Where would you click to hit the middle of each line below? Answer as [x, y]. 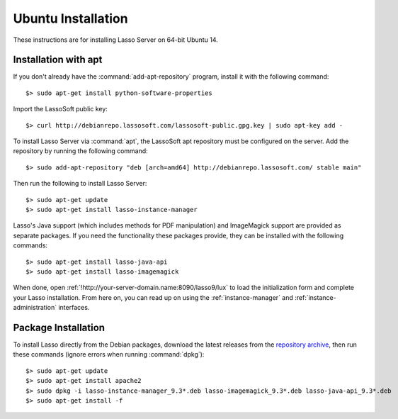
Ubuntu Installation [70, 18]
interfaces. [74, 308]
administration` [35, 308]
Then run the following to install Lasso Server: [80, 184]
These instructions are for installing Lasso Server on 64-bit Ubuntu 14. [116, 40]
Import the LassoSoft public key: [60, 109]
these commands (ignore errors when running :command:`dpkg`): [109, 354]
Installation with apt [58, 60]
